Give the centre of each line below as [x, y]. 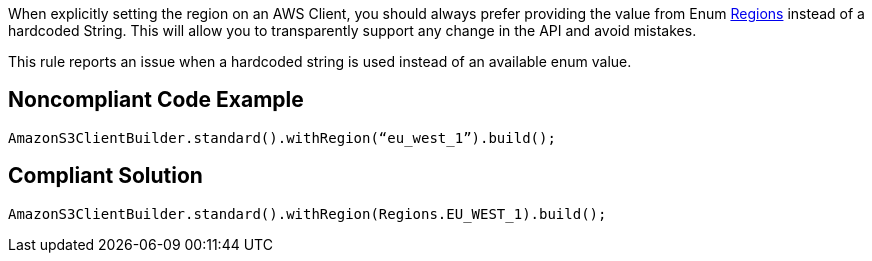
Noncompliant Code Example [156, 100]
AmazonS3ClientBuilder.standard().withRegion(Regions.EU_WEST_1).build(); [307, 213]
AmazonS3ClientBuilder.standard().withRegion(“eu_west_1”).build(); [282, 137]
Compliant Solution [105, 176]
